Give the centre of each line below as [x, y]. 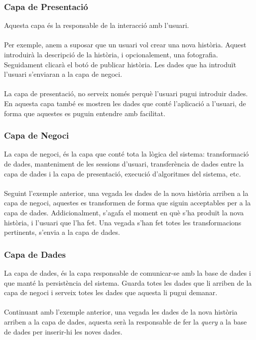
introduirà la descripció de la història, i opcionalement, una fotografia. [111, 54]
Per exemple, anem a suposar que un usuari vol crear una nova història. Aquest [125, 45]
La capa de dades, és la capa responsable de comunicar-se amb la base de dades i [128, 272]
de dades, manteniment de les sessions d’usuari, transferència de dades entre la [124, 163]
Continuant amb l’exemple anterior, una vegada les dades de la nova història [121, 312]
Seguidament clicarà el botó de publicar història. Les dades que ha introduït [120, 64]
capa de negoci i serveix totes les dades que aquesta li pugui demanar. [111, 292]
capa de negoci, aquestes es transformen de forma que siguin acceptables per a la [128, 203]
